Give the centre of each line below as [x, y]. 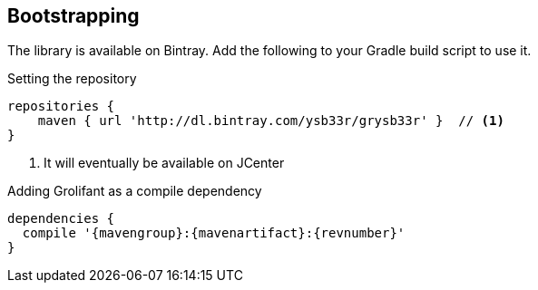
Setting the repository [72, 79]
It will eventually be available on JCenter [164, 163]
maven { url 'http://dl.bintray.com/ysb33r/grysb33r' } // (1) [271, 121]
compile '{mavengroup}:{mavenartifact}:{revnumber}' [214, 233]
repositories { [61, 106]
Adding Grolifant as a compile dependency [135, 191]
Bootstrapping [73, 16]
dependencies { [61, 219]
